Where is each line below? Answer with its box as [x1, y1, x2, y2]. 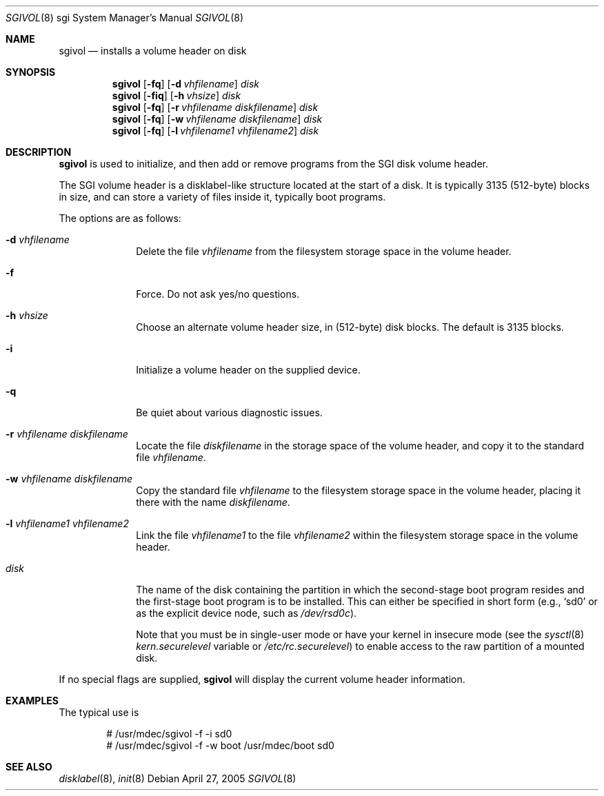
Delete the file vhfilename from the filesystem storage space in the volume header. [136, 245, 512, 257]
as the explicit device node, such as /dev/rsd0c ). [136, 607, 357, 619]
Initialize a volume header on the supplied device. [136, 364, 361, 376]
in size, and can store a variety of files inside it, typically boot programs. [59, 191, 386, 203]
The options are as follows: [59, 212, 181, 224]
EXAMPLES [6, 695, 59, 706]
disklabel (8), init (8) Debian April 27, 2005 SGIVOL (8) [59, 773, 296, 784]
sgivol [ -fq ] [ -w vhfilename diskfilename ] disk [112, 113, 323, 125]
